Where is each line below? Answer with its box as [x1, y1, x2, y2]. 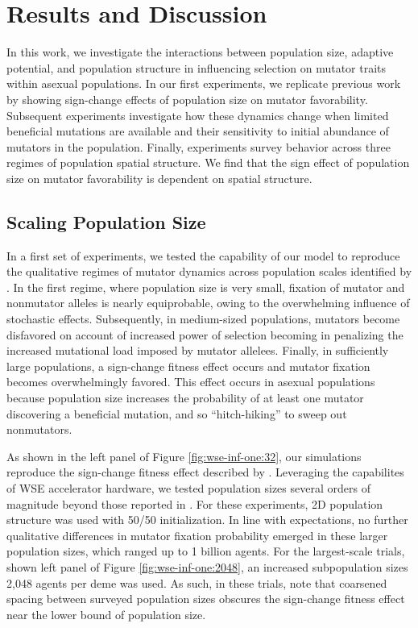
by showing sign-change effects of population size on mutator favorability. [6, 90, 368, 107]
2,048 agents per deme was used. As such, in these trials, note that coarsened [6, 574, 387, 591]
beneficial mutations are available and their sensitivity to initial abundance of [6, 123, 389, 139]
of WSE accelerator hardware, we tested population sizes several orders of [6, 479, 370, 496]
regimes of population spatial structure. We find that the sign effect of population [6, 154, 410, 171]
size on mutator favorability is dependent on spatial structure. [6, 169, 312, 186]
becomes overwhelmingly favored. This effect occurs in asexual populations [6, 373, 375, 390]
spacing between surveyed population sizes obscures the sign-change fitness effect [6, 590, 405, 607]
